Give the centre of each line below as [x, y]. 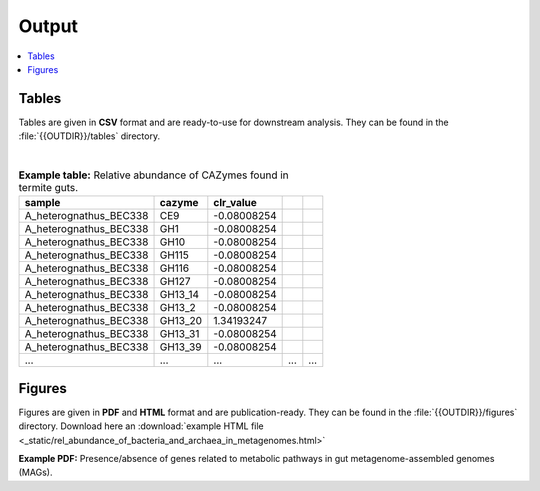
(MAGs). [35, 472]
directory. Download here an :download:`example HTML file [141, 426]
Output [48, 26]
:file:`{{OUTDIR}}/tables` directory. [89, 136]
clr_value [235, 203]
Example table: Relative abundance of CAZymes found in [153, 175]
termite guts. [48, 188]
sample [42, 203]
